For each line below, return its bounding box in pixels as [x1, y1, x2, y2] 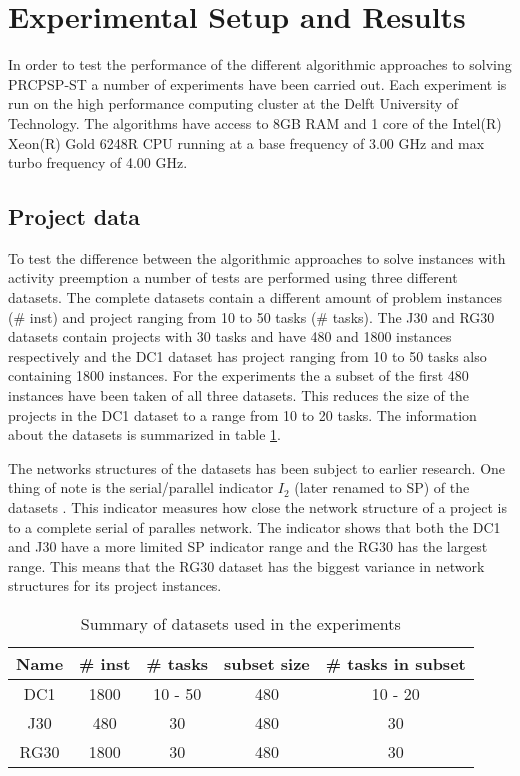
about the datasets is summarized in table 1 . [8, 424, 281, 445]
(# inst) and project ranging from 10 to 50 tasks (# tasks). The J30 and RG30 [8, 306, 495, 327]
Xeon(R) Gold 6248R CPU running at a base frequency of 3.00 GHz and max [8, 132, 485, 153]
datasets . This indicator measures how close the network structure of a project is [8, 497, 507, 518]
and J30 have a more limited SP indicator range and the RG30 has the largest [8, 536, 488, 557]
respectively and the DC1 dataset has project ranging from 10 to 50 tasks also [8, 345, 487, 366]
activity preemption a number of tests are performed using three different [8, 267, 458, 288]
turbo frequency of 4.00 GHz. [8, 152, 188, 173]
